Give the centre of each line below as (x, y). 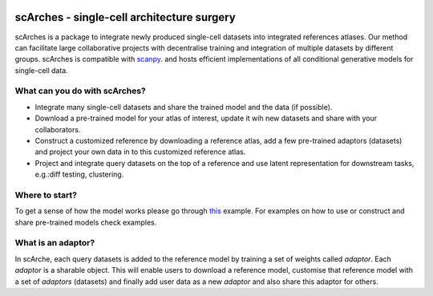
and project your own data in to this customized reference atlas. (140, 152)
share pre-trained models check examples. (86, 222)
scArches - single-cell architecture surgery (125, 17)
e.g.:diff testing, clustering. (79, 174)
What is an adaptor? (55, 243)
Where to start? (46, 195)
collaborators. (58, 129)
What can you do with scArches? (80, 91)
